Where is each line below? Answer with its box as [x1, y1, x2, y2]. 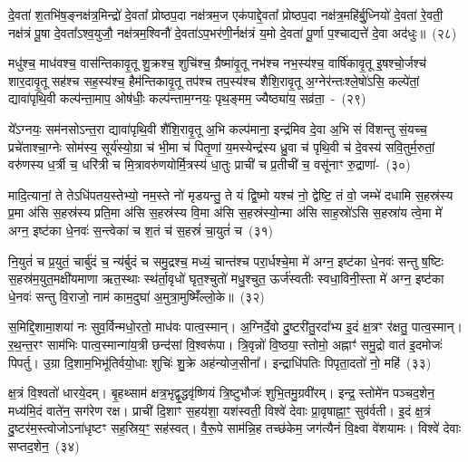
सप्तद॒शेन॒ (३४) [8, 436, 80, 455]
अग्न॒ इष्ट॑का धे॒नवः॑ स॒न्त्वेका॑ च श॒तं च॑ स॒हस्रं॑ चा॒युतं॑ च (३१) [8, 220, 274, 239]
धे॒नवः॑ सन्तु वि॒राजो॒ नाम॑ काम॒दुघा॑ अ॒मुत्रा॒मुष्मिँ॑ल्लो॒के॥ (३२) [8, 286, 265, 305]
